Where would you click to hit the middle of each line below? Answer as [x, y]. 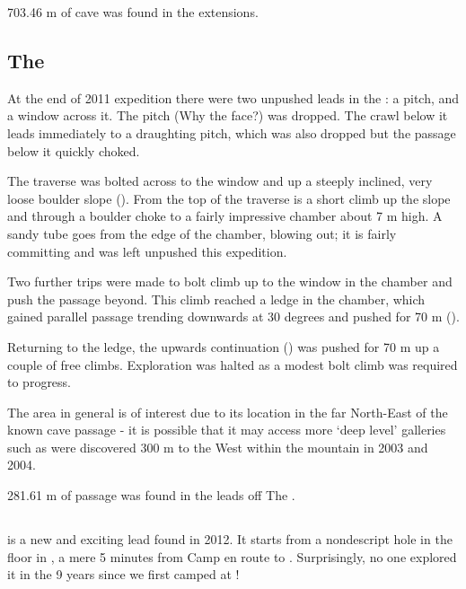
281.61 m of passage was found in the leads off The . [151, 495]
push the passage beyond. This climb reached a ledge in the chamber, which [216, 299]
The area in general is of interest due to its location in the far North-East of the [228, 412]
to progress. [40, 382]
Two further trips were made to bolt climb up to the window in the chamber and [230, 281]
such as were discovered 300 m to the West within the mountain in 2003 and [218, 447]
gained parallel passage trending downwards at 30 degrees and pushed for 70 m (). [233, 316]
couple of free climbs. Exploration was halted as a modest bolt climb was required [233, 364]
